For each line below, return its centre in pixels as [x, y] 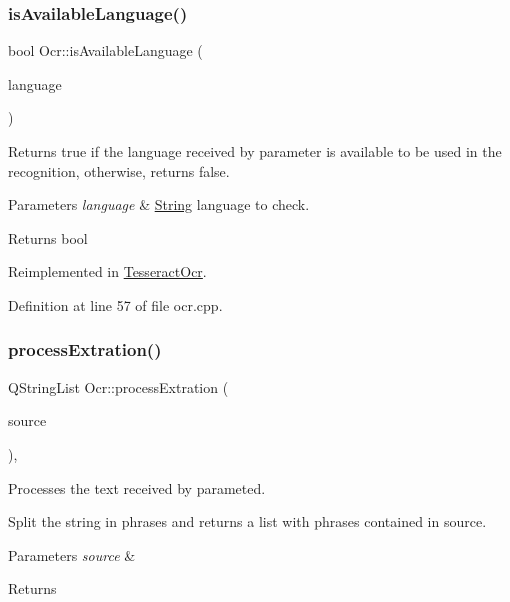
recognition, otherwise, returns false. [119, 170]
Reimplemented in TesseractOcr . [107, 271]
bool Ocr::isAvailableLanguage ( [105, 50]
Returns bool [48, 237]
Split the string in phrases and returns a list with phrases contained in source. [247, 521]
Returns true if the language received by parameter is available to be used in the [255, 151]
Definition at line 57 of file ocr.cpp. [115, 304]
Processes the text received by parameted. [137, 487]
